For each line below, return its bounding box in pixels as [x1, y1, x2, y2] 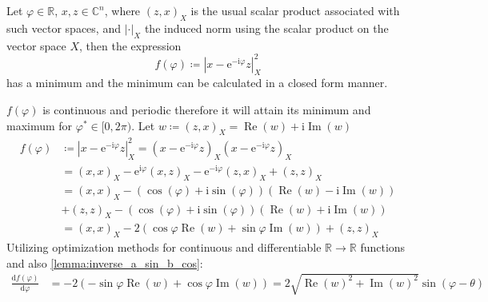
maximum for [6, 117, 73, 133]
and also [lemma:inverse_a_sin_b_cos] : [6, 254, 203, 271]
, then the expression [79, 37, 182, 54]
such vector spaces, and [6, 19, 121, 36]
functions [360, 239, 406, 256]
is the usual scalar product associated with [190, 2, 400, 18]
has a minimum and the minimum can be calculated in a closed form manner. [6, 74, 388, 91]
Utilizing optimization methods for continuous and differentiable [6, 239, 322, 256]
